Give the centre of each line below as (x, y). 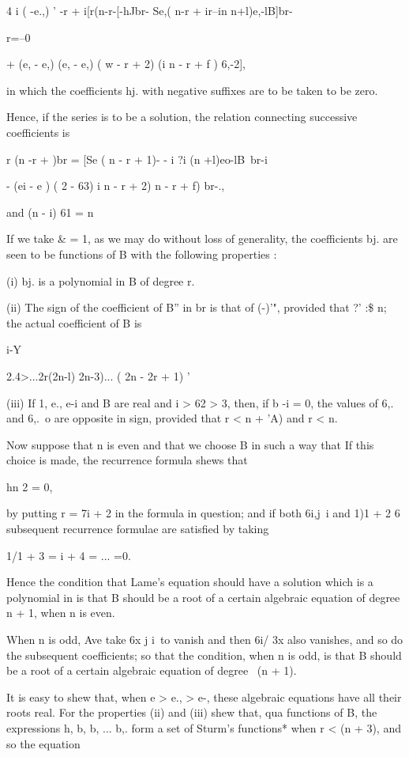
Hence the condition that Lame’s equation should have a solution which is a (190, 582)
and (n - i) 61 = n (50, 212)
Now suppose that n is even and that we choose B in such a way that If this (190, 444)
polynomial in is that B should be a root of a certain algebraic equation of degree (203, 597)
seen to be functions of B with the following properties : (142, 254)
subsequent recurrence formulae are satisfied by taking (138, 529)
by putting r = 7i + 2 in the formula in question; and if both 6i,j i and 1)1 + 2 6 (203, 513)
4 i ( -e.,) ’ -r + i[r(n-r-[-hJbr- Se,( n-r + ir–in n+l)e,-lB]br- (150, 10)
